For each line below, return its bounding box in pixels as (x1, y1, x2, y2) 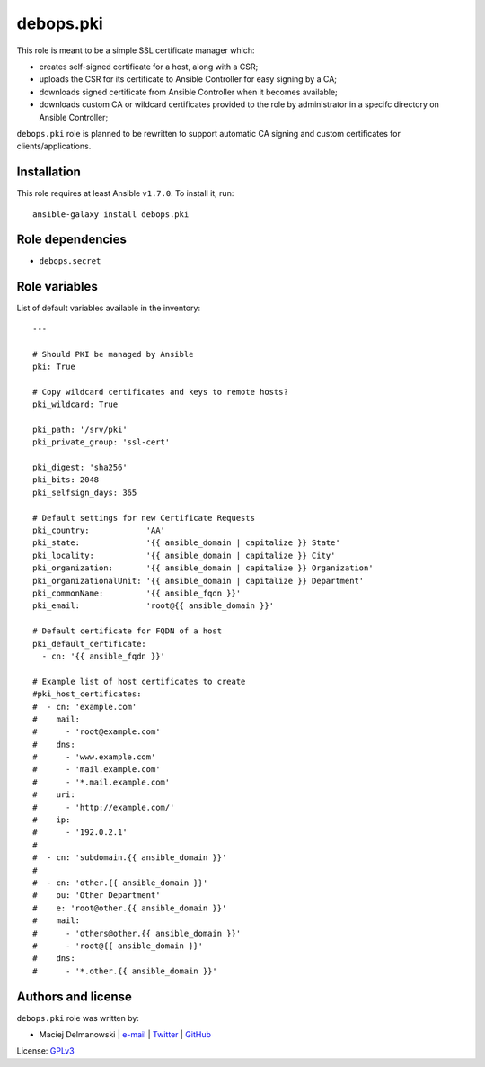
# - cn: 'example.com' (32, 702, 137, 712)
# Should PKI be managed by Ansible (32, 349, 194, 359)
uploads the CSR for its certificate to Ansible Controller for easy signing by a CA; (39, 74, 337, 85)
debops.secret (39, 256, 101, 266)
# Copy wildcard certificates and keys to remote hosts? (32, 387, 289, 397)
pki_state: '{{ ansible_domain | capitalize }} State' (32, 538, 340, 548)
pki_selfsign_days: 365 (32, 487, 137, 498)
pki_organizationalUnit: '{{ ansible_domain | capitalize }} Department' (32, 576, 365, 586)
